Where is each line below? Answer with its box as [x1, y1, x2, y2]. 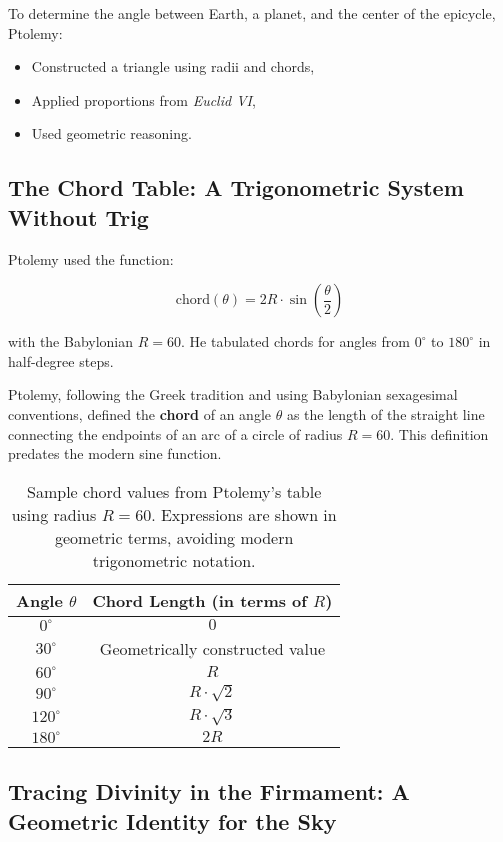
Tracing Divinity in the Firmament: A [8, 776, 410, 807]
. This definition [390, 423, 489, 444]
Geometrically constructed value [99, 636, 326, 660]
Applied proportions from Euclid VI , [31, 89, 256, 110]
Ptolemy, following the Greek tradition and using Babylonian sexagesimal [8, 384, 458, 405]
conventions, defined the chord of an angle [8, 403, 271, 424]
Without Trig [8, 201, 149, 232]
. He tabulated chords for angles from [181, 331, 410, 352]
